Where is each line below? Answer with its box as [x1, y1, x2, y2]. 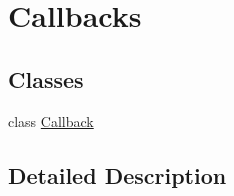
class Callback [8, 110, 94, 131]
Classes [8, 63, 84, 94]
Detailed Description [8, 159, 227, 190]
